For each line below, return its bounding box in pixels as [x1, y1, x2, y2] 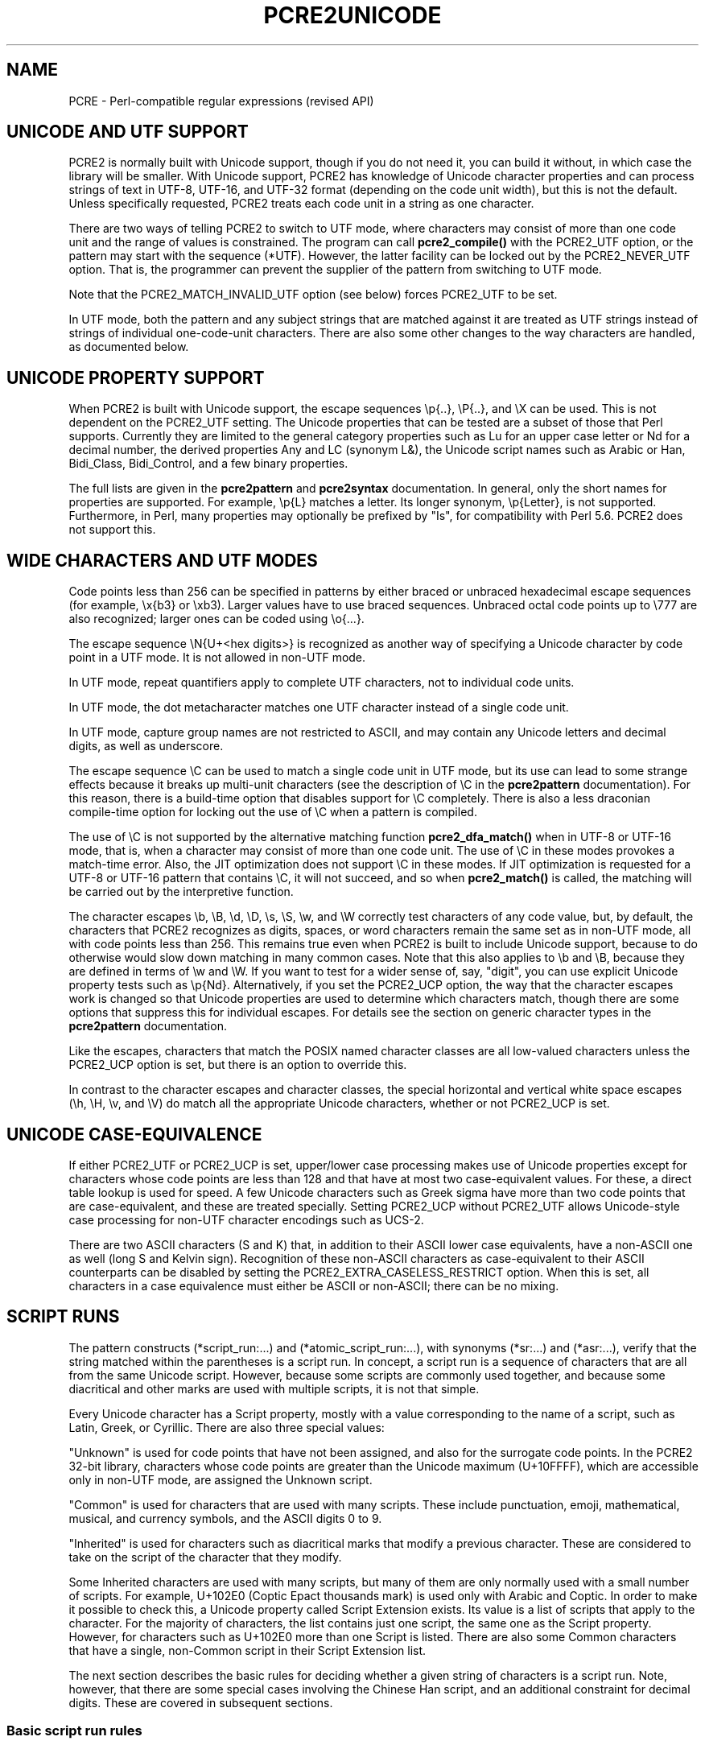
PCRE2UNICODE [263, 2, 442, 29]
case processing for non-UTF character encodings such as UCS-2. [68, 1212, 424, 1227]
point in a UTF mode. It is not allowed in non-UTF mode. [68, 650, 366, 665]
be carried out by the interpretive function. [68, 885, 294, 899]
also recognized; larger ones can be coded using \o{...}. [68, 612, 365, 626]
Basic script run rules [6, 1722, 142, 1739]
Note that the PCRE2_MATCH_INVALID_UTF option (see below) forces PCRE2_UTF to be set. [68, 287, 558, 302]
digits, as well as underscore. [68, 739, 224, 753]
